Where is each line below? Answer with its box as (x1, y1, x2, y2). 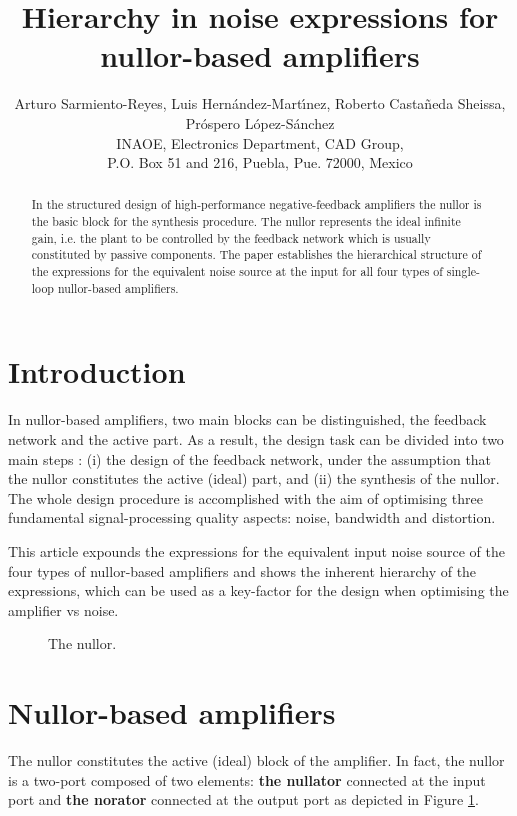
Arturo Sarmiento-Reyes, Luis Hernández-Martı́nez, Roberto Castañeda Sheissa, (14, 93, 506, 114)
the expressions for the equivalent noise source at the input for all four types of (31, 263, 443, 280)
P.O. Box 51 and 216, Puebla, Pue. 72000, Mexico (107, 152, 413, 173)
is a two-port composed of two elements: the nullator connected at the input (8, 769, 486, 790)
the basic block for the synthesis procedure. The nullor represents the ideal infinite (31, 213, 461, 230)
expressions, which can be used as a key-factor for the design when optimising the (8, 580, 509, 601)
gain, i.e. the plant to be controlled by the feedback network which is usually (31, 229, 431, 246)
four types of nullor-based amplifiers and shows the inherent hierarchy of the (8, 560, 477, 581)
